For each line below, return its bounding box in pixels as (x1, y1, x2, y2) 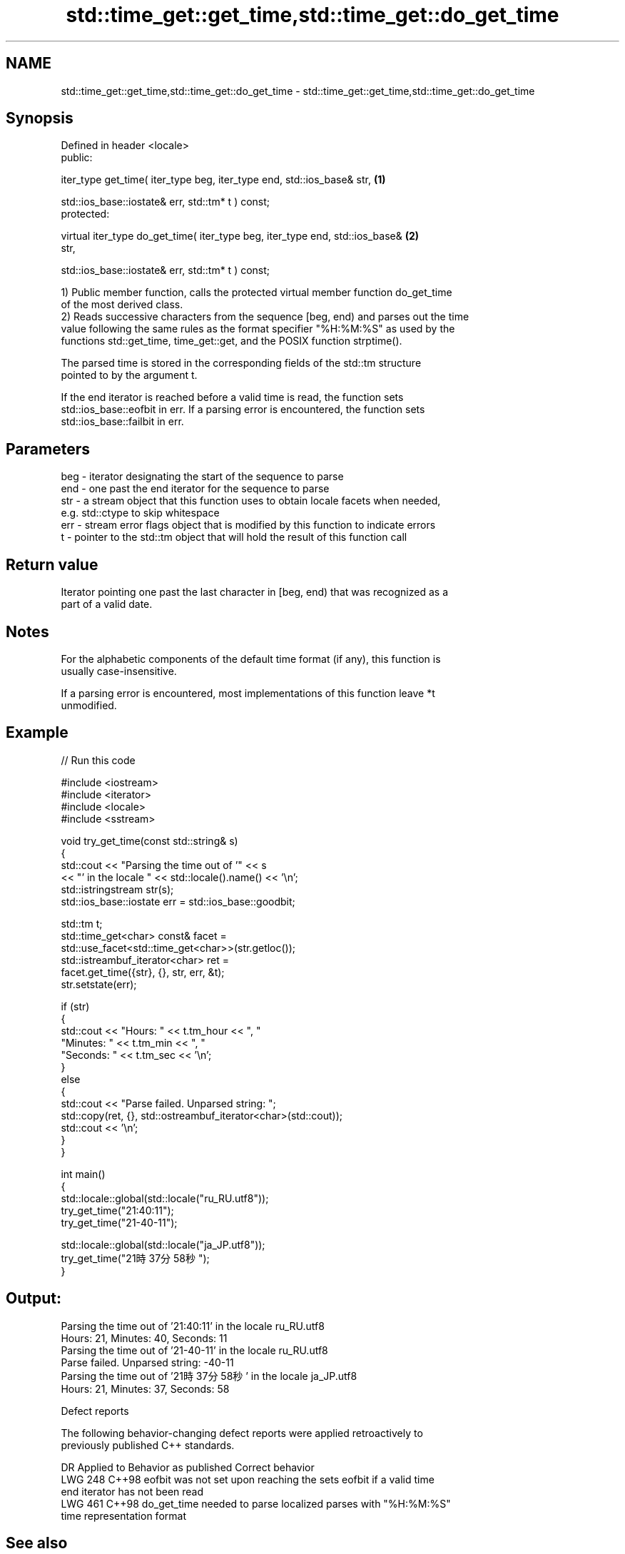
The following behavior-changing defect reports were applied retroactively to (61, 1426, 423, 1439)
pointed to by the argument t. (61, 369, 198, 382)
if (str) (61, 1000, 90, 1012)
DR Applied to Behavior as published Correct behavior (61, 1461, 315, 1473)
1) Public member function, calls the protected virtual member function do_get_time (61, 286, 452, 299)
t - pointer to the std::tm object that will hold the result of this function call (61, 531, 407, 544)
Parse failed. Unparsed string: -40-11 (61, 1356, 234, 1368)
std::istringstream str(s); (61, 883, 174, 895)
